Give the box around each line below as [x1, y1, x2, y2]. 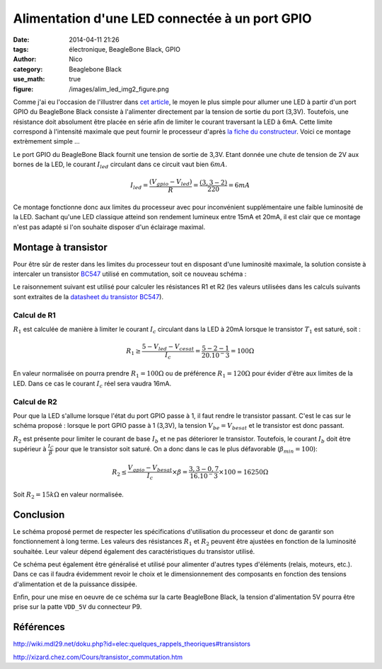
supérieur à [13, 444, 47, 453]
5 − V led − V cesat [141, 343, 195, 352]
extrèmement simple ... [13, 137, 81, 146]
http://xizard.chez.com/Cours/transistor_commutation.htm [13, 653, 183, 661]
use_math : [13, 75, 45, 83]
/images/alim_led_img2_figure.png [69, 85, 169, 93]
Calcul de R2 [13, 397, 58, 407]
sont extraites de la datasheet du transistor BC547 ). [13, 292, 164, 301]
